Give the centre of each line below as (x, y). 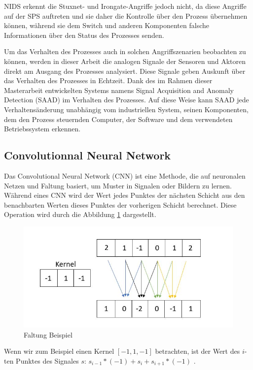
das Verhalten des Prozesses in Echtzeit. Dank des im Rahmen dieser (108, 80)
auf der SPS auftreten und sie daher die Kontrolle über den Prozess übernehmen (126, 15)
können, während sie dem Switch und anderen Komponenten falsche (107, 25)
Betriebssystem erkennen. (42, 129)
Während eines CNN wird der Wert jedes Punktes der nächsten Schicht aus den (125, 195)
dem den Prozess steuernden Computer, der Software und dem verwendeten (118, 119)
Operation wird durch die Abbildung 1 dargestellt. (80, 214)
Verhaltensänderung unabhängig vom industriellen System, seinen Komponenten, (126, 109)
